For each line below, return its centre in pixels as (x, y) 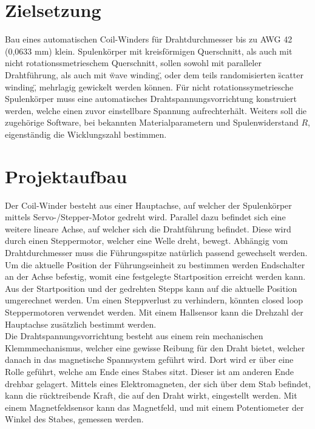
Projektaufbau (66, 176)
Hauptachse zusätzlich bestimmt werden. (81, 324)
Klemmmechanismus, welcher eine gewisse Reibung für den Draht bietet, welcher (155, 347)
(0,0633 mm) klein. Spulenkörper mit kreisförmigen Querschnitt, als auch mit (149, 51)
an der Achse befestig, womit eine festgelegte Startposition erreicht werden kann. (155, 276)
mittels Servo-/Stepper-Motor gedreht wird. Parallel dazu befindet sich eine (145, 217)
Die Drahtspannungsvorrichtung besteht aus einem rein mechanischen (134, 336)
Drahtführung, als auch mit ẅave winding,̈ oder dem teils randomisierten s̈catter (154, 74)
